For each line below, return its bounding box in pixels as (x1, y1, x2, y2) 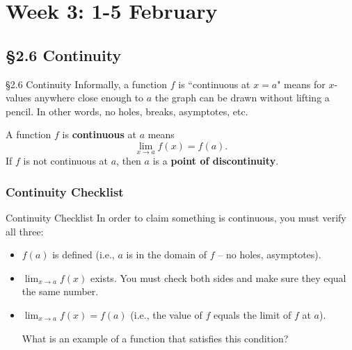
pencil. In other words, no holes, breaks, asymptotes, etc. (6, 103, 248, 118)
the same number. (22, 284, 99, 299)
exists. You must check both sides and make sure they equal (90, 270, 346, 285)
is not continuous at (23, 153, 109, 168)
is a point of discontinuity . (152, 153, 279, 168)
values (6, 90, 32, 105)
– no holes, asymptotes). (218, 247, 321, 262)
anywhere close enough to (34, 90, 144, 105)
